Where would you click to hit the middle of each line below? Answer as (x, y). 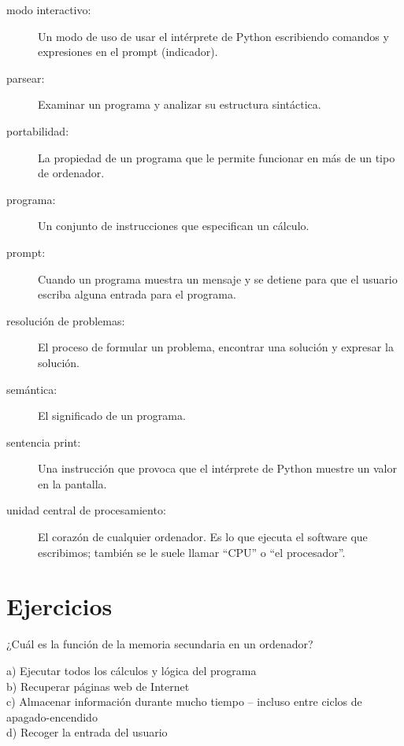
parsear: (26, 78)
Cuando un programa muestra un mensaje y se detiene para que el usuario (218, 278)
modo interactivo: (49, 9)
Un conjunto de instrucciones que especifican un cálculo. (174, 226)
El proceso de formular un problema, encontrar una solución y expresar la (216, 347)
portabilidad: (38, 130)
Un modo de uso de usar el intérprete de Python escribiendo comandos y (213, 36)
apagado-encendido (52, 716)
